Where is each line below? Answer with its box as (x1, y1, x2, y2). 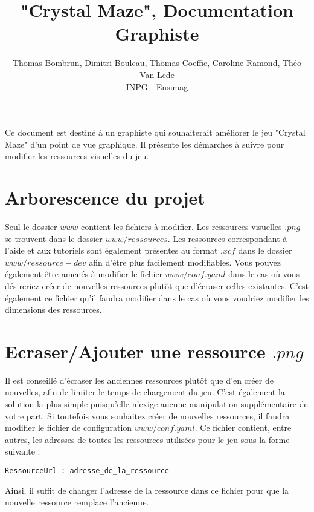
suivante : (5, 445, 40, 458)
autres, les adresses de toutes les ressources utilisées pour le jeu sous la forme (5, 433, 290, 445)
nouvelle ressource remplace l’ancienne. (5, 496, 149, 508)
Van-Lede (139, 68, 175, 80)
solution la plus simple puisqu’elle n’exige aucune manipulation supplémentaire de (5, 398, 308, 410)
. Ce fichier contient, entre (194, 421, 292, 434)
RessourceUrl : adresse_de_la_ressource (5, 467, 170, 476)
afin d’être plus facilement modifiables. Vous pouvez (89, 255, 281, 268)
